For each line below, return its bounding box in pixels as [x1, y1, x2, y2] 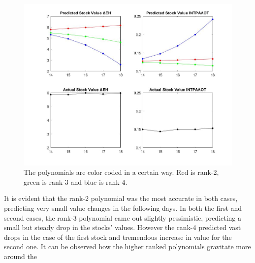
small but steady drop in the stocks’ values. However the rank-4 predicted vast [4, 222, 241, 232]
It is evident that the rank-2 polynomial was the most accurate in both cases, [4, 193, 238, 203]
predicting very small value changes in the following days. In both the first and [4, 202, 242, 213]
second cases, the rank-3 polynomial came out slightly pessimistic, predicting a [4, 212, 242, 223]
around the [4, 251, 37, 261]
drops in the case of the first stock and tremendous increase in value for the [4, 231, 232, 242]
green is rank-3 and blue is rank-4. [24, 176, 127, 187]
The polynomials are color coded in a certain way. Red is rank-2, [24, 167, 219, 177]
